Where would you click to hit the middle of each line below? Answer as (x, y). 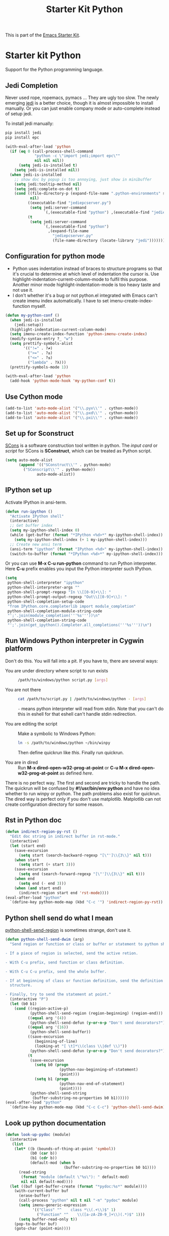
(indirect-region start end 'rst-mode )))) (64, 893)
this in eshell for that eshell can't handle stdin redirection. (77, 714)
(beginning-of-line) (56, 1041)
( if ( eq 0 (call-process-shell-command (52, 151)
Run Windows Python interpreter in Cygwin (75, 641)
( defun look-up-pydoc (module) (38, 1134)
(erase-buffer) (34, 1196)
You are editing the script (31, 723)
